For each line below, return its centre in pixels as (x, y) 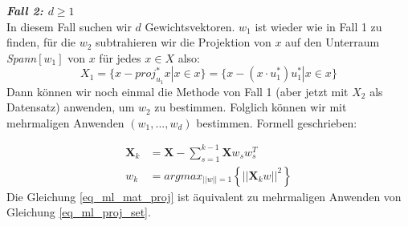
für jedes (120, 57)
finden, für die (41, 42)
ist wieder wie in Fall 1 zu (318, 26)
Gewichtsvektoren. (190, 26)
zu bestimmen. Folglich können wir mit (251, 107)
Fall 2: (25, 10)
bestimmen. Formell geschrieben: (277, 122)
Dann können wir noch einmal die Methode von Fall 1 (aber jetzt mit (177, 91)
